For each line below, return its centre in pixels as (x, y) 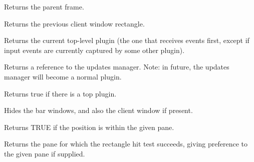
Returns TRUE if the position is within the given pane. (89, 127)
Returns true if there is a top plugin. (60, 93)
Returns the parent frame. (44, 6)
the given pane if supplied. (45, 153)
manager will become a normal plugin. (63, 76)
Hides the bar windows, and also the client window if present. (98, 110)
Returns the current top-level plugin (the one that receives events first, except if (127, 40)
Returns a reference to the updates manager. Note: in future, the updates (117, 67)
